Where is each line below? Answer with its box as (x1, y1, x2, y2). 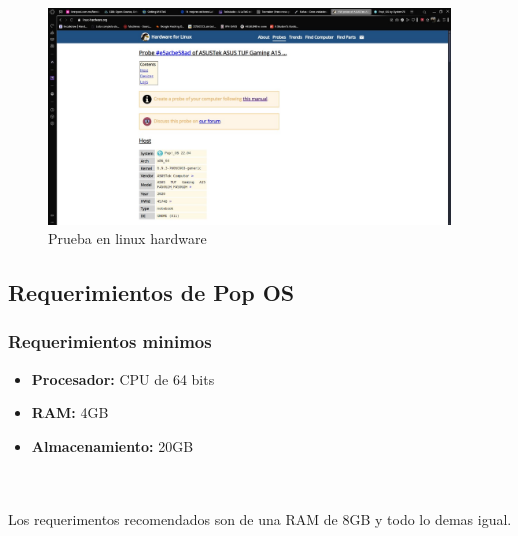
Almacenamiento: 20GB (31, 435, 194, 456)
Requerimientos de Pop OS (8, 277, 295, 308)
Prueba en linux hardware (48, 228, 207, 249)
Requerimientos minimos (8, 329, 212, 354)
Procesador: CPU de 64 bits (31, 368, 215, 389)
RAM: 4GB (31, 402, 109, 423)
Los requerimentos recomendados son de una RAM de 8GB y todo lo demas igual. (8, 508, 512, 529)
